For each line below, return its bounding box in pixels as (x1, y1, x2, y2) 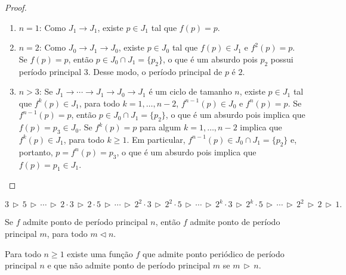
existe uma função (67, 247, 133, 260)
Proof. (5, 1, 27, 13)
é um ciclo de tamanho (149, 85, 232, 98)
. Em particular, (126, 133, 186, 145)
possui (270, 52, 294, 65)
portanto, (18, 145, 53, 158)
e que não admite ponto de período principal (47, 259, 211, 271)
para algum (140, 121, 181, 133)
